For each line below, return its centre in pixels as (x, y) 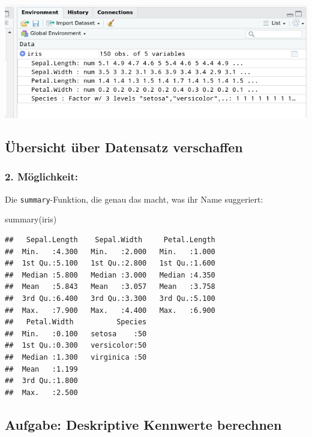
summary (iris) (31, 219)
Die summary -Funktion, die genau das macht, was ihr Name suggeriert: (134, 199)
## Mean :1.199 (41, 369)
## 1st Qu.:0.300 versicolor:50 (76, 346)
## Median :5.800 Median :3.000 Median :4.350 (110, 275)
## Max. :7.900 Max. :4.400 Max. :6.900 (110, 310)
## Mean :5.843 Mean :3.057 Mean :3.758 (110, 287)
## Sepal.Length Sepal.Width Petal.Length (110, 240)
